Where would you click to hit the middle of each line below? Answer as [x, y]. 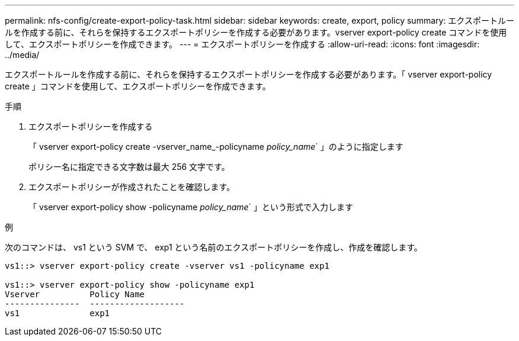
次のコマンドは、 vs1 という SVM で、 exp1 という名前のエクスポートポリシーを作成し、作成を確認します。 [214, 247]
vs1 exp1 [57, 313]
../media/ [22, 55]
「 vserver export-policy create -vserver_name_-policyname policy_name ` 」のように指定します [216, 147]
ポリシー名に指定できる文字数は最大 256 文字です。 [129, 167]
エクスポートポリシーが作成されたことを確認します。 [132, 187]
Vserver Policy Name [75, 294]
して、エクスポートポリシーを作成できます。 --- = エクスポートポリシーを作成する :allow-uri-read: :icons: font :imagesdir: [242, 44]
